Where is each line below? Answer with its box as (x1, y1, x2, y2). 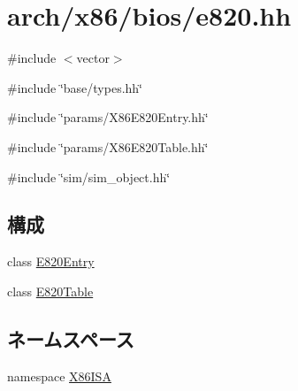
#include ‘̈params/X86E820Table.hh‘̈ (7, 137, 209, 156)
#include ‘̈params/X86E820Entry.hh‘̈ (7, 108, 209, 126)
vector (76, 49, 110, 67)
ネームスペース (7, 325, 134, 352)
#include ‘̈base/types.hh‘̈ (7, 78, 143, 96)
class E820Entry (7, 252, 95, 271)
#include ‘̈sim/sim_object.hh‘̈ (7, 167, 171, 186)
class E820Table (7, 281, 94, 300)
